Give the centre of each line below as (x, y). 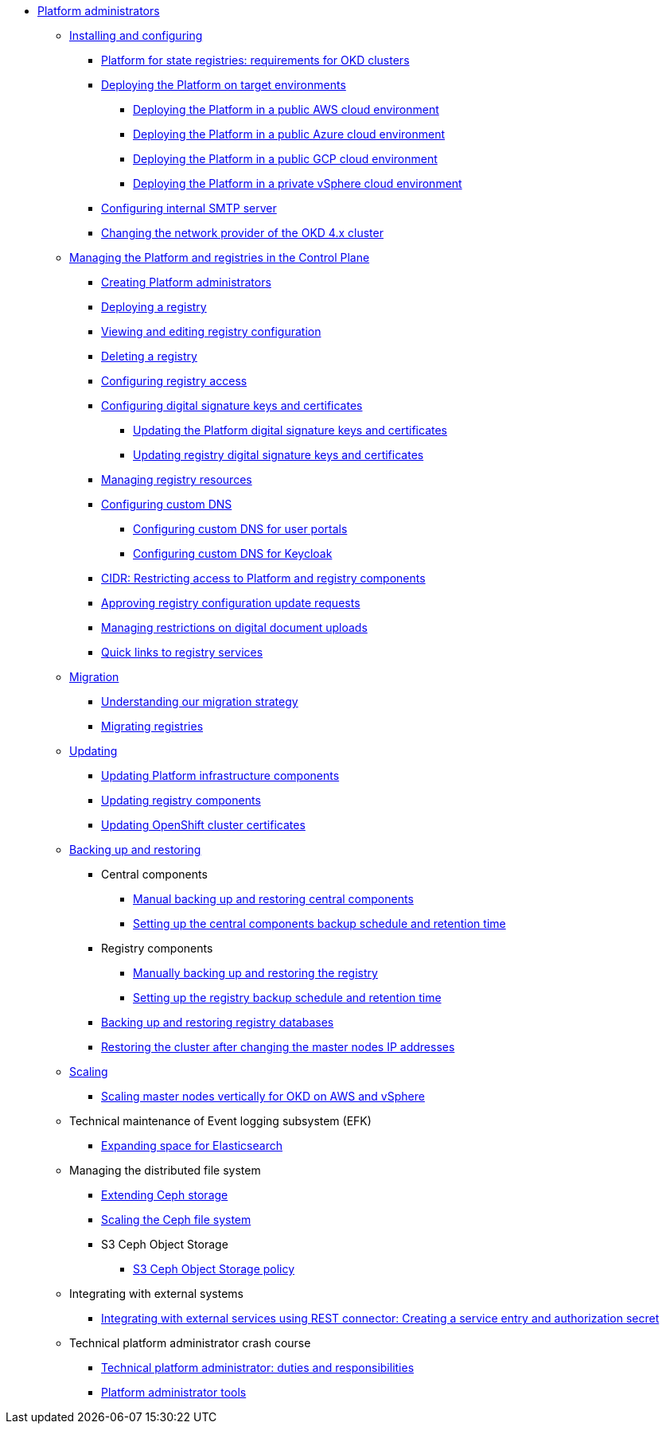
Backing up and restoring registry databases (218, 1022)
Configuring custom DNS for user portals (240, 529)
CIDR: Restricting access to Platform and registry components (263, 578)
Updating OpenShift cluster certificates (203, 825)
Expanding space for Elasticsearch (192, 1146)
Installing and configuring (136, 35)
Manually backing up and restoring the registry (255, 973)
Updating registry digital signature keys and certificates (278, 455)
